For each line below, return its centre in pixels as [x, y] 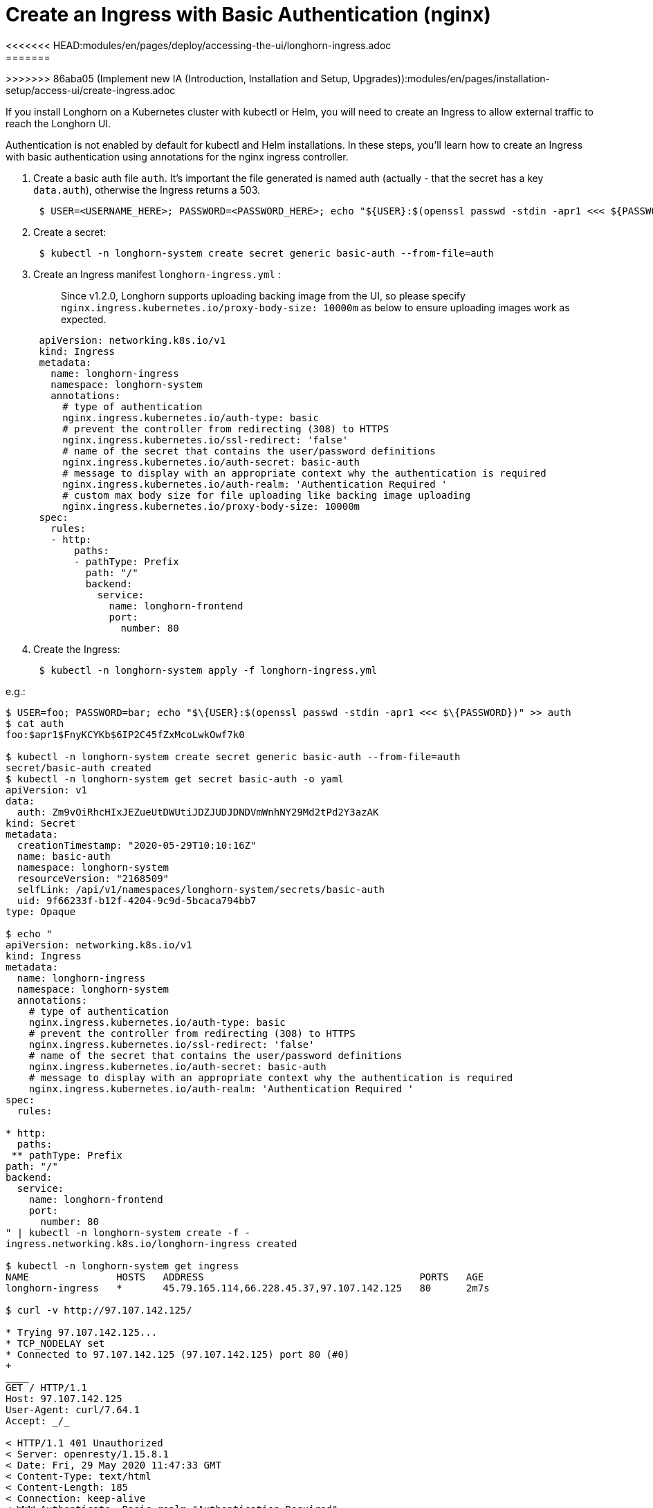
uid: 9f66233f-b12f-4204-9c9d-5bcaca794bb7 [137, 900]
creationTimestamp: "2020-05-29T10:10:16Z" [137, 845]
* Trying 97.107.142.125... [82, 1332]
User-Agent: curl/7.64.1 [73, 1409]
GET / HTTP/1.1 [47, 1387]
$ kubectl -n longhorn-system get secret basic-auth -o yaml [175, 779]
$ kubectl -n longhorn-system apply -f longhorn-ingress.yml [208, 670]
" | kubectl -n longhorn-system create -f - [128, 1232]
